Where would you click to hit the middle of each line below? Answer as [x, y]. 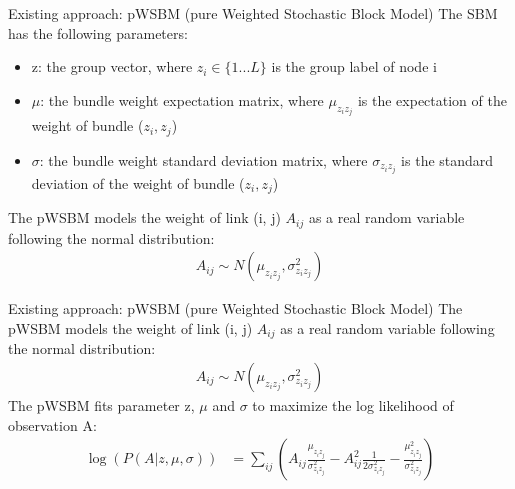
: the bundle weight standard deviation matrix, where [203, 159]
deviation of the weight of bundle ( [138, 182]
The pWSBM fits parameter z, [101, 404]
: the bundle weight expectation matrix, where [182, 99]
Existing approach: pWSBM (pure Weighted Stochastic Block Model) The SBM [253, 13]
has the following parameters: [98, 32]
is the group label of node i [354, 66]
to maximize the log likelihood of [353, 404]
